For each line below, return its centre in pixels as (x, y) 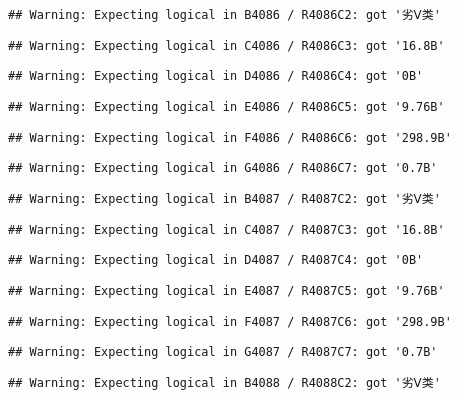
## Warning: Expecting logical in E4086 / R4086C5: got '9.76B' (226, 106)
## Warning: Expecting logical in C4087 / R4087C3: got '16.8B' (226, 229)
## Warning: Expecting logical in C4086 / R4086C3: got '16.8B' (226, 45)
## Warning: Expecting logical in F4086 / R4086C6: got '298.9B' (230, 137)
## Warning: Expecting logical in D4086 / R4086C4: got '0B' (216, 76)
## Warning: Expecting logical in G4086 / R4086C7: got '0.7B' (223, 168)
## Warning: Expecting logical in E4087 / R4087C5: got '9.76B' (226, 290)
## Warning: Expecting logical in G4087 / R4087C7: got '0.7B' (223, 352)
